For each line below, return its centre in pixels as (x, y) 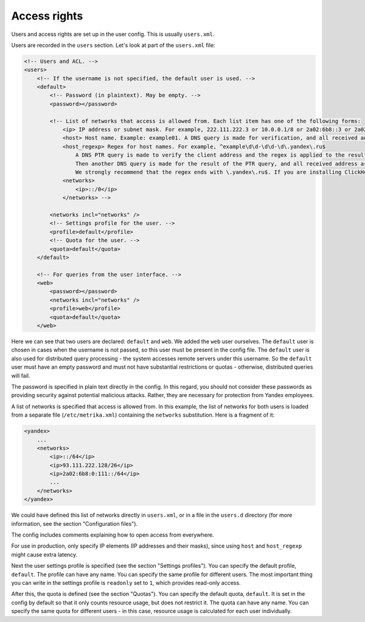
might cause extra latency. (44, 554)
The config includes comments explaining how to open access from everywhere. (113, 535)
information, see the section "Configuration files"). (75, 523)
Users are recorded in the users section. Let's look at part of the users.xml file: (113, 45)
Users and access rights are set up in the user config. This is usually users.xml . (113, 34)
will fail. (21, 375)
